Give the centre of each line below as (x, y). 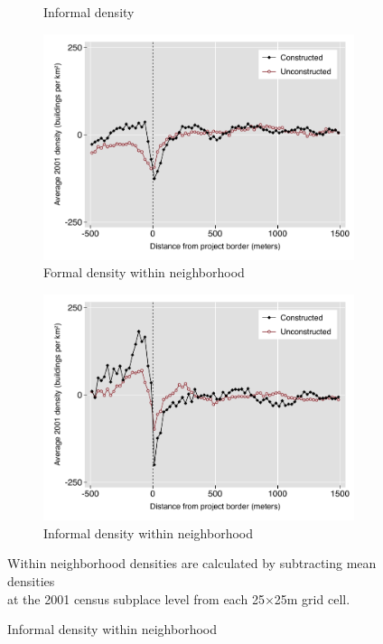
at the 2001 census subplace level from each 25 (136, 598)
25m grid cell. (312, 598)
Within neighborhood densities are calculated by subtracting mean (192, 563)
